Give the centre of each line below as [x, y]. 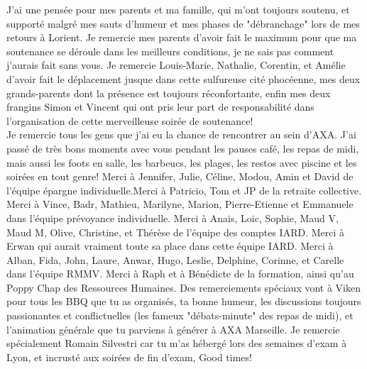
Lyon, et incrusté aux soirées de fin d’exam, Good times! [129, 357]
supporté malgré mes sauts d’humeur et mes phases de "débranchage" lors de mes [183, 23]
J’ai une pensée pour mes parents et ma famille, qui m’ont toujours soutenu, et [178, 9]
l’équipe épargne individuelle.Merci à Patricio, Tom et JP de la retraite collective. [184, 190]
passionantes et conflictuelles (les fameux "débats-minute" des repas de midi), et [180, 315]
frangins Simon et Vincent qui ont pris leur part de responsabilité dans [160, 107]
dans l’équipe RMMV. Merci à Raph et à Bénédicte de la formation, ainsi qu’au [180, 274]
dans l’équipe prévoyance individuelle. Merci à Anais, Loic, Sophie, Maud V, [172, 217]
